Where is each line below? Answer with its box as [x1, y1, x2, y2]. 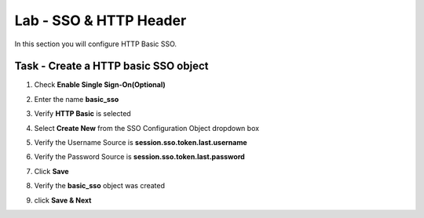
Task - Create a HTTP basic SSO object [14, 60, 209, 73]
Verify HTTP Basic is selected [34, 109, 131, 118]
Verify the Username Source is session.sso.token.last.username [34, 138, 247, 147]
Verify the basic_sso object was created [34, 181, 165, 191]
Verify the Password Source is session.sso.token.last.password [34, 152, 245, 162]
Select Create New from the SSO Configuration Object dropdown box [34, 123, 259, 133]
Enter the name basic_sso [34, 94, 119, 104]
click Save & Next [34, 195, 92, 205]
